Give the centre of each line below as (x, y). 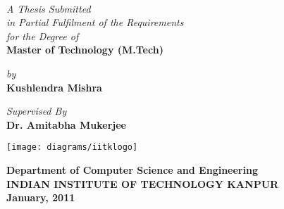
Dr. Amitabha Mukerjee (66, 124)
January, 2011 (41, 197)
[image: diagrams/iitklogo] (72, 147)
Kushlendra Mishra (54, 87)
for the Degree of (43, 36)
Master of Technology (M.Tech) (85, 50)
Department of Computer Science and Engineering (132, 170)
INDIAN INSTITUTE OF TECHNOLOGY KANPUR (143, 183)
